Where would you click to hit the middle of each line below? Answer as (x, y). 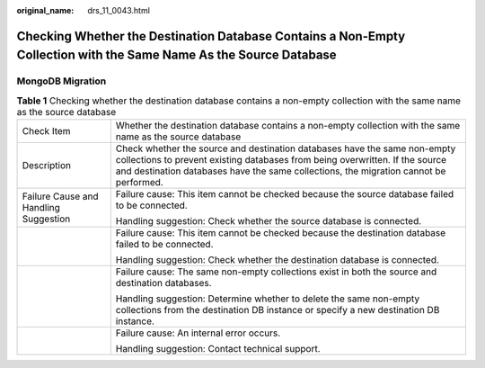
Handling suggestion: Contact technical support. (218, 349)
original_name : (45, 10)
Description (47, 166)
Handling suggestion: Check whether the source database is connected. (269, 221)
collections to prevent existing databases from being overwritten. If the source (281, 160)
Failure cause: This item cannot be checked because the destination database (281, 233)
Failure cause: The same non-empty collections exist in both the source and (276, 272)
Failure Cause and (60, 196)
